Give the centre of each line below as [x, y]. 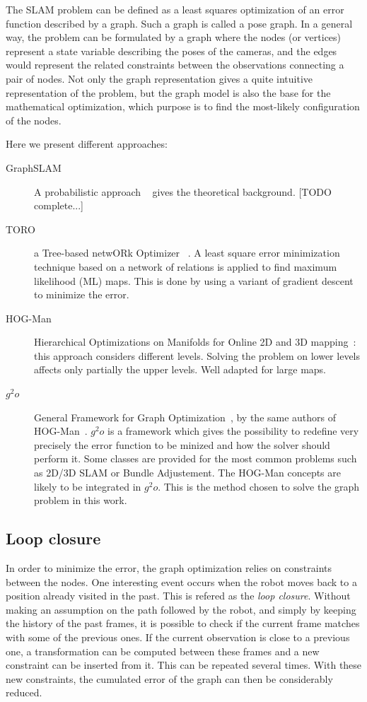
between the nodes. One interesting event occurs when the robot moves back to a [181, 581]
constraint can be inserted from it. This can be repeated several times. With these [184, 665]
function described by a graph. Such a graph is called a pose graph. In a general [179, 23]
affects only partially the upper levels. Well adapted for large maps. [180, 369]
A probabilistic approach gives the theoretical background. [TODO [183, 191]
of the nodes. [34, 120]
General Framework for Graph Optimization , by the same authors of [185, 417]
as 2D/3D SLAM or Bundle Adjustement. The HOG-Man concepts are [187, 473]
